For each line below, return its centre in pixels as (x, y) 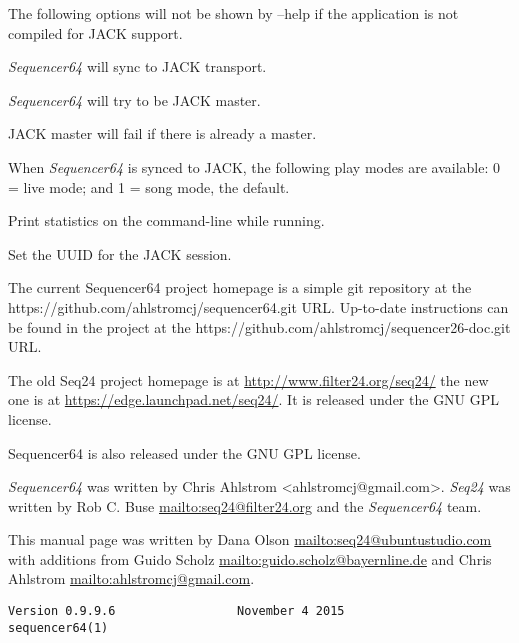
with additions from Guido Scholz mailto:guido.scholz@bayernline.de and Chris (250, 558)
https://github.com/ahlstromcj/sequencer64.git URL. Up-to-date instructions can (258, 306)
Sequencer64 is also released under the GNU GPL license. (184, 452)
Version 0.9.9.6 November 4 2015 (176, 611)
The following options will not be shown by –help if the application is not (233, 13)
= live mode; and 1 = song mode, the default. (149, 186)
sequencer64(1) (58, 627)
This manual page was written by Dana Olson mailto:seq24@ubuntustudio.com (250, 539)
